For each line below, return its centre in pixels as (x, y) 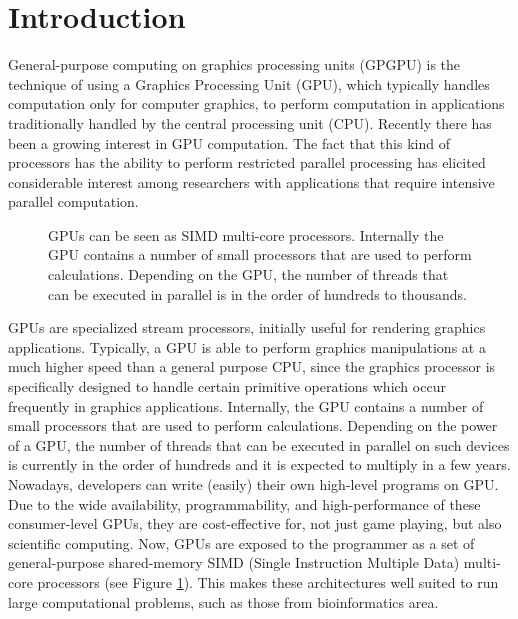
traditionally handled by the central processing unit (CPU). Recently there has (250, 122)
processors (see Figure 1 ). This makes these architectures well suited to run (268, 581)
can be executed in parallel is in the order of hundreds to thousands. (257, 293)
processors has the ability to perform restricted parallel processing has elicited (247, 162)
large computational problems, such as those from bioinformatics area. (223, 601)
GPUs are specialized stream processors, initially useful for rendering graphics (247, 327)
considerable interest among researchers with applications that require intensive (251, 181)
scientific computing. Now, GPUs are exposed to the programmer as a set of (241, 542)
